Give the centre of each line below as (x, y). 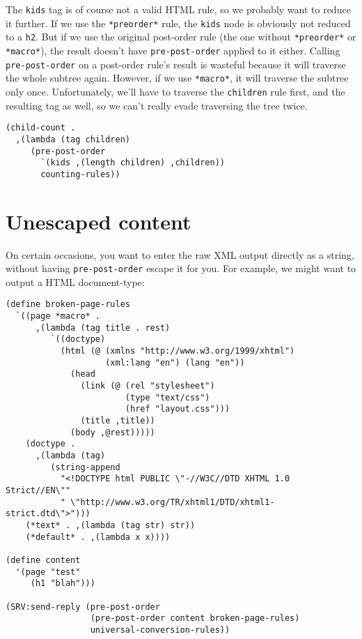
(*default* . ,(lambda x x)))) (98, 537)
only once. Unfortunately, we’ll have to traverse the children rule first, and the (175, 91)
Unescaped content (99, 221)
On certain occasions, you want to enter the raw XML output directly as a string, (180, 254)
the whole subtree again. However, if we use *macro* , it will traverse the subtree (177, 78)
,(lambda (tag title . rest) (103, 328)
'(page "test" (48, 572)
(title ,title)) (118, 421)
